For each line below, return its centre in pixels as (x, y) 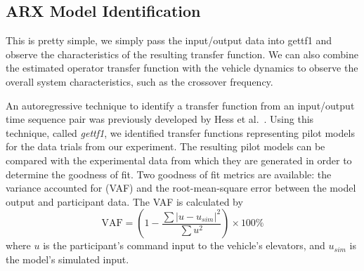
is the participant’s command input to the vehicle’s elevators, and (184, 245)
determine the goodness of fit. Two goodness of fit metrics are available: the (169, 174)
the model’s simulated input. (67, 259)
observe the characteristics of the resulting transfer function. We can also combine (182, 54)
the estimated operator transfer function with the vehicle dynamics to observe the (182, 68)
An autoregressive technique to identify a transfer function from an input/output (180, 105)
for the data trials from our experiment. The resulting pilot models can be (165, 146)
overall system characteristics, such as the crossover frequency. (139, 81)
